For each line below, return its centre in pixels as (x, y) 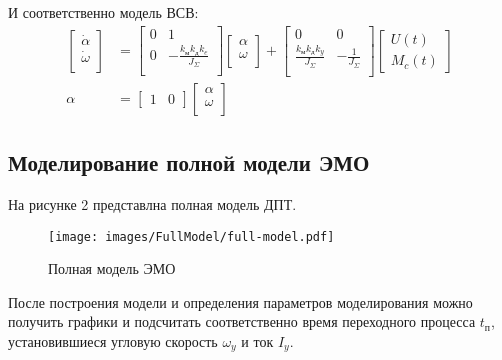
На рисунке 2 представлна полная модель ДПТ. (152, 203)
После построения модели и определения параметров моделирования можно (240, 301)
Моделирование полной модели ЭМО (189, 162)
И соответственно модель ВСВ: (103, 12)
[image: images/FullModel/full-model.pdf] (191, 236)
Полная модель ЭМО (112, 268)
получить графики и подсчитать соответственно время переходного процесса (242, 321)
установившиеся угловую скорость (113, 340)
